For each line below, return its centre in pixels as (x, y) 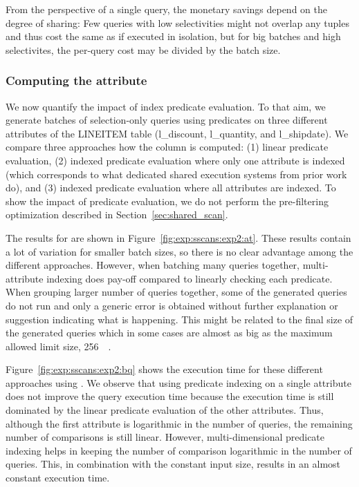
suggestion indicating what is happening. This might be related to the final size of (179, 319)
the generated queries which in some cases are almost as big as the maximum (169, 333)
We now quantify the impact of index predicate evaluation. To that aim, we (166, 106)
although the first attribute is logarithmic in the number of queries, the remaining (179, 423)
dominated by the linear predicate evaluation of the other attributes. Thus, (165, 410)
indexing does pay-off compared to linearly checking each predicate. (190, 278)
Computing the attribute (76, 80)
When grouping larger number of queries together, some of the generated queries (176, 292)
